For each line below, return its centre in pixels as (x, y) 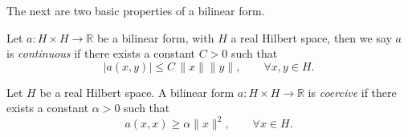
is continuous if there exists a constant (101, 53)
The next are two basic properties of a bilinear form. (136, 10)
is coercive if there (352, 92)
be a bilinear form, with (155, 37)
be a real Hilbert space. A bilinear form (137, 92)
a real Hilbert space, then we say (311, 37)
